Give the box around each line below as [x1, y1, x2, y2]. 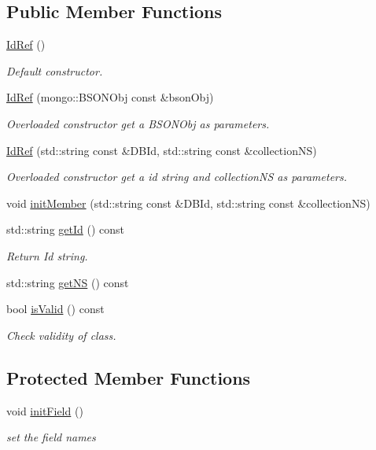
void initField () [6, 402, 83, 419]
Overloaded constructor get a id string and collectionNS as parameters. [6, 168, 348, 185]
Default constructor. [6, 62, 103, 79]
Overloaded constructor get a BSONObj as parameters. [6, 115, 270, 131]
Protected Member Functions [6, 365, 251, 389]
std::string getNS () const [6, 274, 129, 290]
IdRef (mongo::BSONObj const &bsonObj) [6, 89, 214, 105]
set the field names [6, 429, 96, 445]
